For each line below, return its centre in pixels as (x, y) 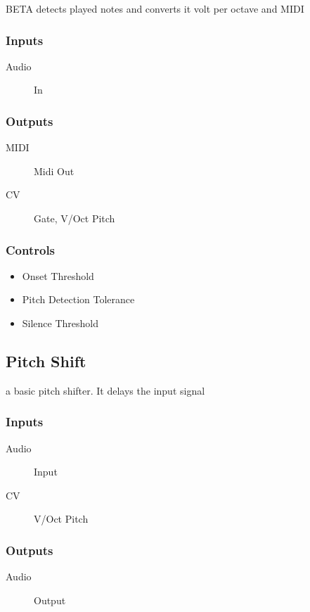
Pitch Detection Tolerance (78, 299)
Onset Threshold (58, 275)
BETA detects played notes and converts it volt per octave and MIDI (155, 8)
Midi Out (54, 171)
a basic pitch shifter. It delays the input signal (105, 390)
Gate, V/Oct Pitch (75, 218)
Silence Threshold (60, 323)
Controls (31, 249)
